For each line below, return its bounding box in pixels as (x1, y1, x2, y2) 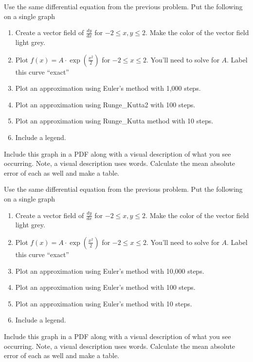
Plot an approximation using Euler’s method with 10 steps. (15, 298, 192, 308)
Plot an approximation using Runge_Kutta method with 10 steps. (15, 116, 214, 126)
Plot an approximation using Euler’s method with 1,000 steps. (15, 83, 201, 93)
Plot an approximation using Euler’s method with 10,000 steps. (15, 265, 204, 276)
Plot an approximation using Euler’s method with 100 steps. (15, 282, 196, 292)
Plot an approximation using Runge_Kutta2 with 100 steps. (15, 99, 196, 109)
